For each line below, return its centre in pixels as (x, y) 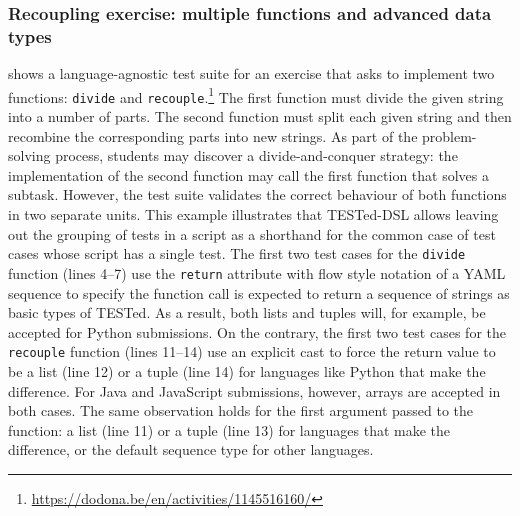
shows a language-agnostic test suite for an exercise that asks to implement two (251, 73)
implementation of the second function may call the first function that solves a (249, 174)
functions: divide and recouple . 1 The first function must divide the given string (256, 95)
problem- (449, 135)
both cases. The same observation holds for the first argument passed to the (241, 410)
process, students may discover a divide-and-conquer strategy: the (256, 155)
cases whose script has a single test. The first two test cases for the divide (237, 253)
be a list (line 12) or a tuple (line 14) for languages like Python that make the (247, 370)
